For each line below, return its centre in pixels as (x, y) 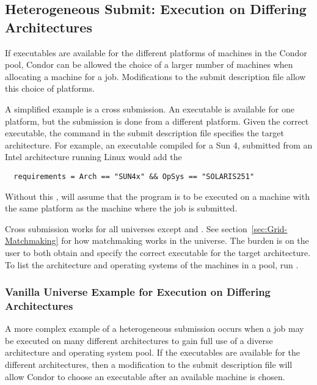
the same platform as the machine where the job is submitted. (121, 208)
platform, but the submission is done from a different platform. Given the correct (157, 121)
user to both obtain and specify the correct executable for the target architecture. (158, 252)
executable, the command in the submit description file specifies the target (144, 133)
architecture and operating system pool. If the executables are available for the (153, 352)
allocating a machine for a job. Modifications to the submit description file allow (155, 76)
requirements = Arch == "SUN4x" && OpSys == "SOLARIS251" (134, 176)
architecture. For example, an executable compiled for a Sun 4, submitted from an (159, 145)
